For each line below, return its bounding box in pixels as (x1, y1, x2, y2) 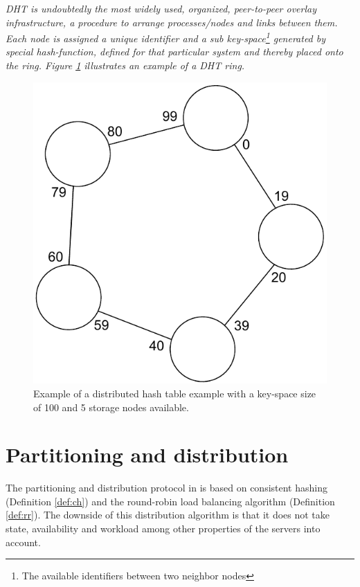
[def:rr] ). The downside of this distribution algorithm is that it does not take (6, 507, 330, 522)
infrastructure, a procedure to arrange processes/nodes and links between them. (6, 15, 338, 29)
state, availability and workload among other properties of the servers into (6, 521, 321, 536)
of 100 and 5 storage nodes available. (33, 399, 189, 414)
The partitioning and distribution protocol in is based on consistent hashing (6, 480, 327, 495)
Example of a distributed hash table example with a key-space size (33, 386, 316, 400)
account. (6, 534, 41, 549)
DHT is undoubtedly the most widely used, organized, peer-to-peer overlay (6, 1, 316, 15)
